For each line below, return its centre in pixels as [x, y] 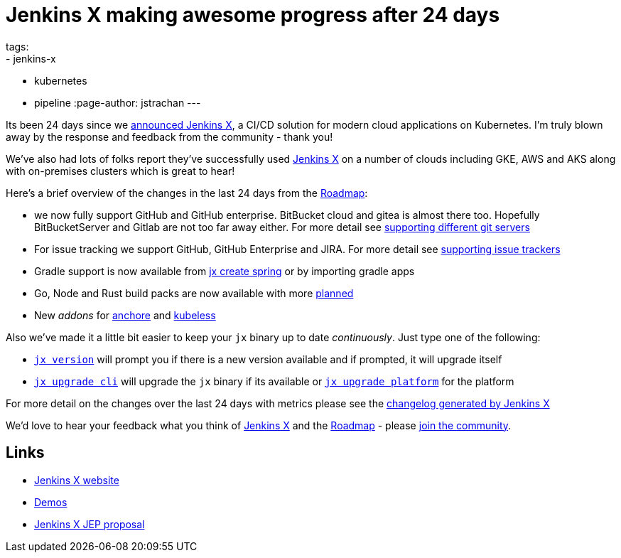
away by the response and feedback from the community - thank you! [169, 136]
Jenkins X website [77, 480]
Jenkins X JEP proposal [90, 524]
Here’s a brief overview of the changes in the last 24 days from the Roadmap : [187, 193]
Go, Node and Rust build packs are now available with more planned [194, 293]
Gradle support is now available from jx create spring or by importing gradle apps [225, 271]
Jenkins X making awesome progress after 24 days [253, 15]
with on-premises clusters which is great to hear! [120, 171]
